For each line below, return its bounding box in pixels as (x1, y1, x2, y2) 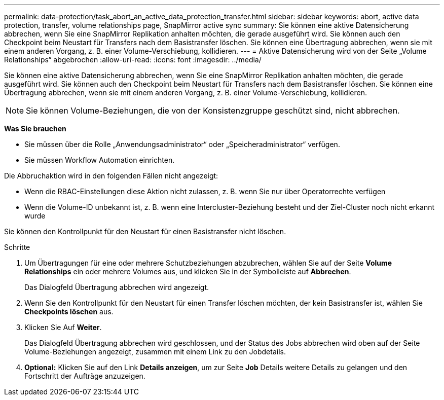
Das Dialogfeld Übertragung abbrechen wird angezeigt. (24, 283, 209, 292)
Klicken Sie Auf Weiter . (24, 323, 102, 332)
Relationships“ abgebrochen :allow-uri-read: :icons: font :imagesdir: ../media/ (4, 55, 262, 64)
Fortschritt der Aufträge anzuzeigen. (24, 372, 145, 380)
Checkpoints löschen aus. (24, 307, 114, 316)
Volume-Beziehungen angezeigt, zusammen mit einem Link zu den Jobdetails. (24, 347, 286, 356)
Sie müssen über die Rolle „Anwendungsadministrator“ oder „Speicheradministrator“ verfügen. (24, 140, 340, 149)
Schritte (4, 243, 30, 251)
